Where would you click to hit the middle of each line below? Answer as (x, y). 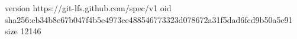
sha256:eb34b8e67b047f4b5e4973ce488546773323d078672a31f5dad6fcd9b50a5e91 (149, 19)
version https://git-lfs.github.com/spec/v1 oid (88, 8)
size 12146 (23, 31)
